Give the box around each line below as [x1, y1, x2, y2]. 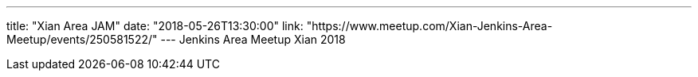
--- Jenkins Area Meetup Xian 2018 [160, 33, 346, 46]
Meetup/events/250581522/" [6, 33, 158, 46]
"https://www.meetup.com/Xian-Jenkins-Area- [306, 19, 553, 33]
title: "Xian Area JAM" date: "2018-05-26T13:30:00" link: [6, 19, 304, 33]
